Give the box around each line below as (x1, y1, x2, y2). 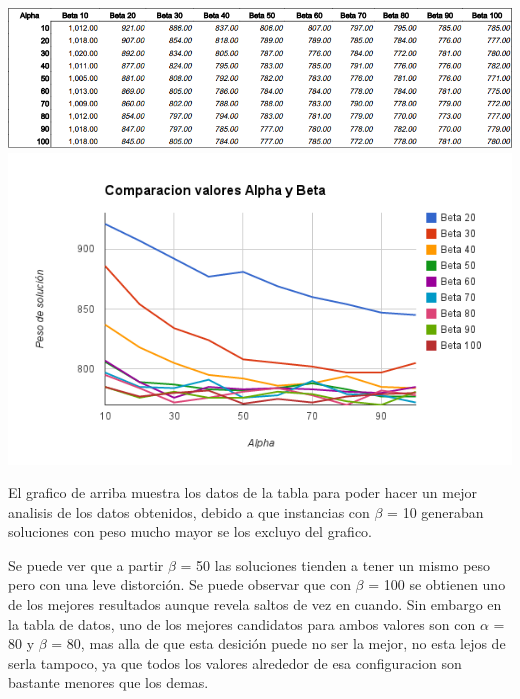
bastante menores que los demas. (8, 672, 209, 693)
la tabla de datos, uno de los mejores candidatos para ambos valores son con (8, 613, 476, 634)
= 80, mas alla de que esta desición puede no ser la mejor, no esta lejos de (51, 633, 506, 654)
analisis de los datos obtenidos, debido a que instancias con (8, 501, 370, 522)
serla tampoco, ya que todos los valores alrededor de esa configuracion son (8, 652, 462, 673)
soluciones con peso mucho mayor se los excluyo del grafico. (8, 521, 373, 542)
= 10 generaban (387, 501, 484, 522)
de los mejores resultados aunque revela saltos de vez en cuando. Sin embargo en (8, 594, 502, 615)
